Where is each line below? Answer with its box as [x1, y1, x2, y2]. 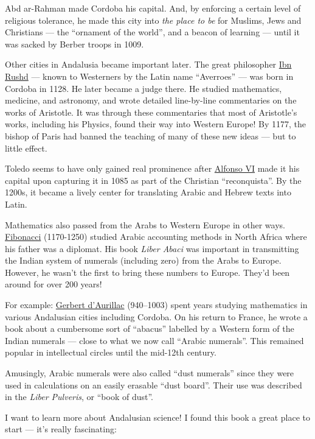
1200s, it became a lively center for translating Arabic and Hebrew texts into [5, 186, 291, 198]
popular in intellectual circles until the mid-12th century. [5, 346, 216, 359]
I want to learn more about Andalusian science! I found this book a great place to [5, 410, 311, 423]
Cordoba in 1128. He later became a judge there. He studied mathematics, [5, 82, 282, 94]
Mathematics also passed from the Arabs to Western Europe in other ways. [5, 218, 285, 231]
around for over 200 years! [5, 278, 102, 290]
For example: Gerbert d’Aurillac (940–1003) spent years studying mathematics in [5, 298, 308, 311]
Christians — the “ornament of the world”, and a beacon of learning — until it [5, 26, 300, 38]
